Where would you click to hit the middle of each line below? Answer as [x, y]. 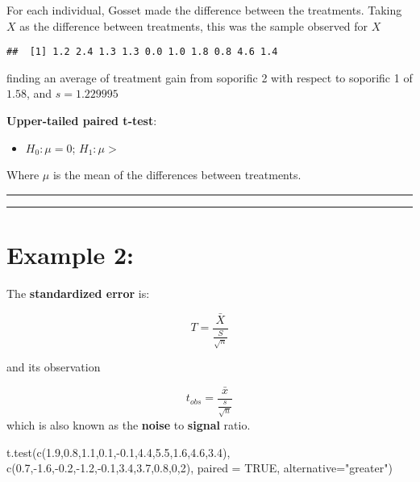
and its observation [54, 367]
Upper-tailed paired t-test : [82, 121]
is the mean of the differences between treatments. [177, 175]
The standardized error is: [78, 293]
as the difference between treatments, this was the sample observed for [194, 25]
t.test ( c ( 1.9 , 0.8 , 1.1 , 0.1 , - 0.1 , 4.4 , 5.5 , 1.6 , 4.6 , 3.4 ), [119, 452]
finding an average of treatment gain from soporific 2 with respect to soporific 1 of [210, 77]
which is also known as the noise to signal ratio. [129, 424]
